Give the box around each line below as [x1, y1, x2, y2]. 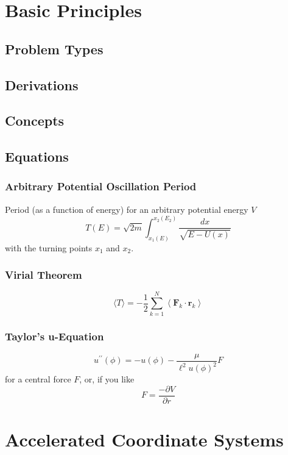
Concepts [5, 111, 65, 130]
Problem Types [5, 39, 104, 58]
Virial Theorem [5, 267, 82, 282]
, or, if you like [79, 373, 135, 385]
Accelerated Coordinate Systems [5, 427, 284, 452]
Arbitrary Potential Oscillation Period [5, 179, 197, 194]
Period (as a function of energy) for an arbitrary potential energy [5, 202, 248, 215]
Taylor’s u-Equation [5, 329, 104, 344]
